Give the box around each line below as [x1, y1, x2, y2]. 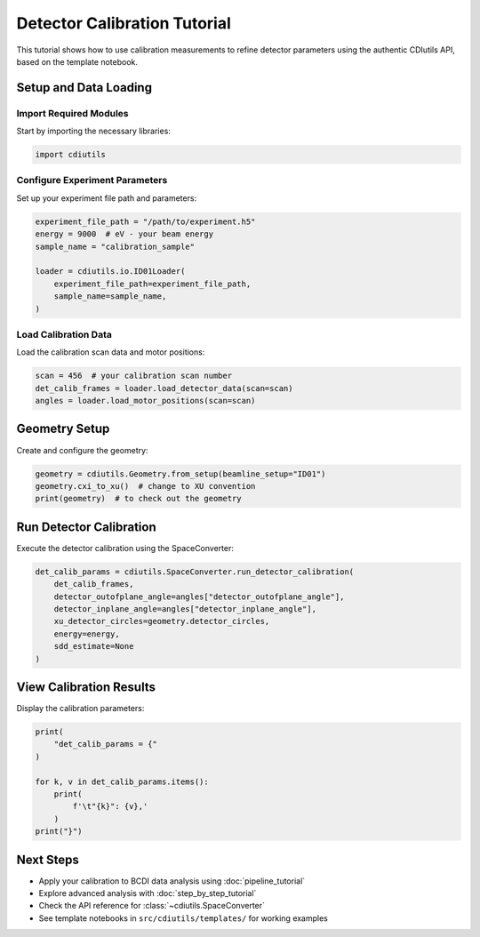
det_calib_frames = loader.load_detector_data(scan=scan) [35, 383, 293, 393]
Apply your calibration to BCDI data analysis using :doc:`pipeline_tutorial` [38, 876, 306, 886]
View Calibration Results [16, 679, 156, 694]
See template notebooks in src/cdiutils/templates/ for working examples [38, 912, 329, 924]
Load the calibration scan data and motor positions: [16, 347, 205, 357]
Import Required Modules [16, 107, 129, 119]
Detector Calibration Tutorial [16, 13, 231, 33]
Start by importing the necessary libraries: [16, 125, 171, 137]
